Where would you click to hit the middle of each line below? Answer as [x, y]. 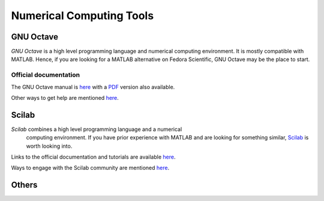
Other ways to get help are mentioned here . [65, 98]
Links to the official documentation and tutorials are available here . [93, 157]
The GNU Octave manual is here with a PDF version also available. [93, 87]
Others [24, 185]
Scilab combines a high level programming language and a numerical [97, 129]
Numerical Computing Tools [82, 16]
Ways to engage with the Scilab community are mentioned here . [90, 168]
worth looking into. [49, 146]
